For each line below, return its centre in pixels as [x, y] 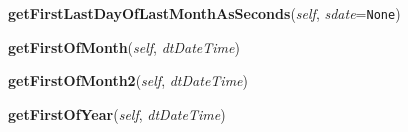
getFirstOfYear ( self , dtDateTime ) [117, 113]
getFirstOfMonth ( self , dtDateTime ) [124, 46]
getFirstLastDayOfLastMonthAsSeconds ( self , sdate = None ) [204, 13]
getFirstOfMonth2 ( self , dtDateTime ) [128, 80]
